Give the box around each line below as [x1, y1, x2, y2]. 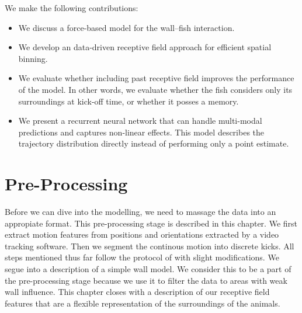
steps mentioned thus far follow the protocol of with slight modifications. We [5, 251, 279, 263]
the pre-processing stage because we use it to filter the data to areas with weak [5, 274, 287, 286]
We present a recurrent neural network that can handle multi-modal [18, 114, 262, 127]
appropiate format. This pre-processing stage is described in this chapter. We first [5, 217, 298, 229]
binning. [18, 52, 48, 64]
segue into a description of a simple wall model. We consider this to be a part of [5, 263, 291, 275]
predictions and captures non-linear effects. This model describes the [18, 126, 265, 138]
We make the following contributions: [5, 2, 138, 13]
